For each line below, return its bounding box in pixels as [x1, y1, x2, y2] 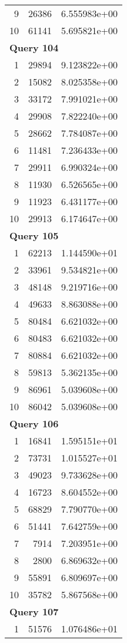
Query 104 [9, 41, 59, 54]
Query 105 [9, 229, 59, 242]
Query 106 [9, 417, 59, 430]
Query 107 [9, 605, 59, 618]
